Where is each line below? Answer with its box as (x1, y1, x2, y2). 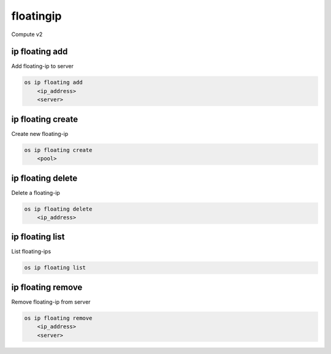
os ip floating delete (24, 205, 93, 213)
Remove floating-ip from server (11, 298, 91, 306)
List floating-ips (11, 248, 51, 255)
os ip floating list (24, 264, 86, 271)
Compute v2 (11, 31, 43, 38)
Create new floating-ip (11, 130, 69, 137)
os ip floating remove (24, 314, 93, 322)
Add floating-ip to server (11, 62, 74, 70)
